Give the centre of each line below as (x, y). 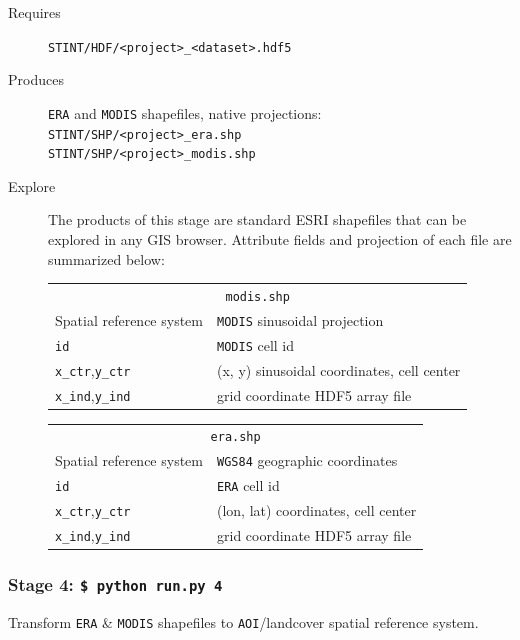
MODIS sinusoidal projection (300, 319)
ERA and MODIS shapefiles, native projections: (185, 112)
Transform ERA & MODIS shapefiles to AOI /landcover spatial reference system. (243, 622)
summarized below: (106, 258)
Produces (36, 79)
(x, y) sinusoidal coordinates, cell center (339, 369)
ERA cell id (248, 485)
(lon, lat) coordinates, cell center (317, 510)
